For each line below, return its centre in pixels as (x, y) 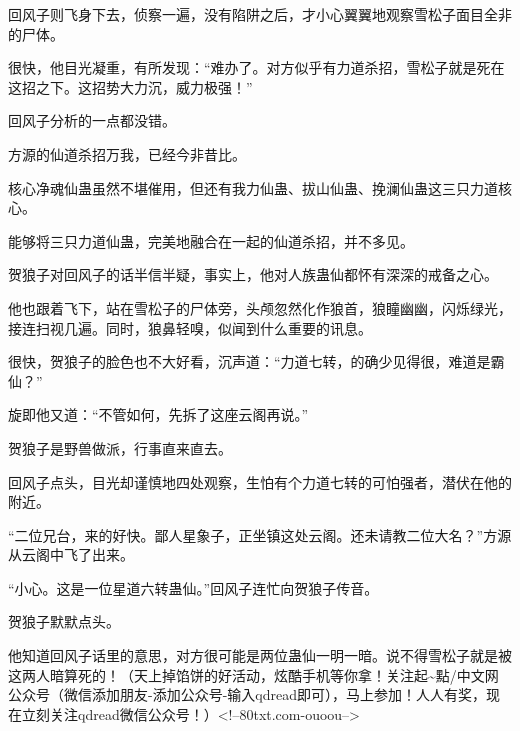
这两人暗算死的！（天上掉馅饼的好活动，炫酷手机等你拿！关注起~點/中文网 (253, 674)
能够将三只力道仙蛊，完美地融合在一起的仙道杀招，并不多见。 (211, 240)
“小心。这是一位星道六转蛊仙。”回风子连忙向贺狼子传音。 (193, 587)
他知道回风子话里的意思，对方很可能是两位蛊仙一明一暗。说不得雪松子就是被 (260, 655)
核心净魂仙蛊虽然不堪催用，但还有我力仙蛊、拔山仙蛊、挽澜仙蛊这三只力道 (253, 187)
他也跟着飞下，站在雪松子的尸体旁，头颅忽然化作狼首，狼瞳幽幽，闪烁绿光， (260, 307)
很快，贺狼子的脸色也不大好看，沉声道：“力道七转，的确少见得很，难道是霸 (256, 361)
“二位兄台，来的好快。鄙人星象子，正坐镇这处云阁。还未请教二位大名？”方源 (260, 534)
